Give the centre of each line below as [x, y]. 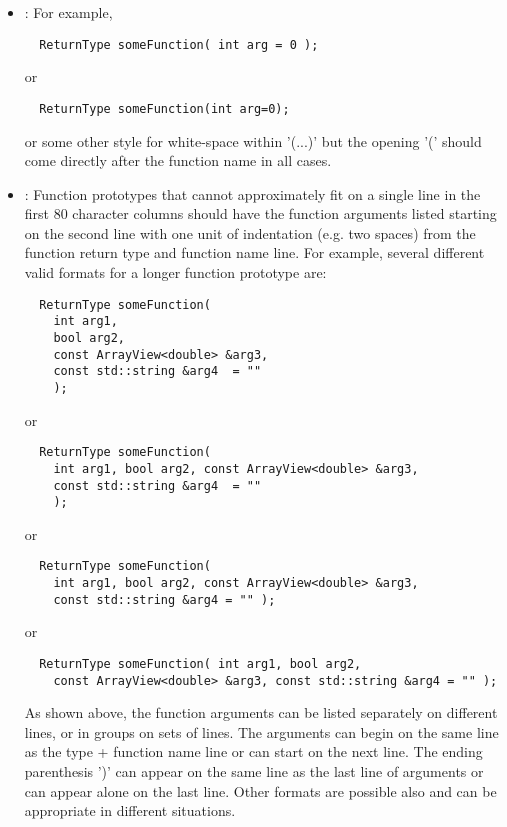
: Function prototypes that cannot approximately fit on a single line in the [252, 193]
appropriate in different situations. [130, 810]
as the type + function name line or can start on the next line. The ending [253, 751]
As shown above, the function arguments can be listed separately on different [261, 712]
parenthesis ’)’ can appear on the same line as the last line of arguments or [254, 771]
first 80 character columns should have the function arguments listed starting [260, 213]
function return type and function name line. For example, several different [254, 252]
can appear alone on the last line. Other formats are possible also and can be [260, 790]
